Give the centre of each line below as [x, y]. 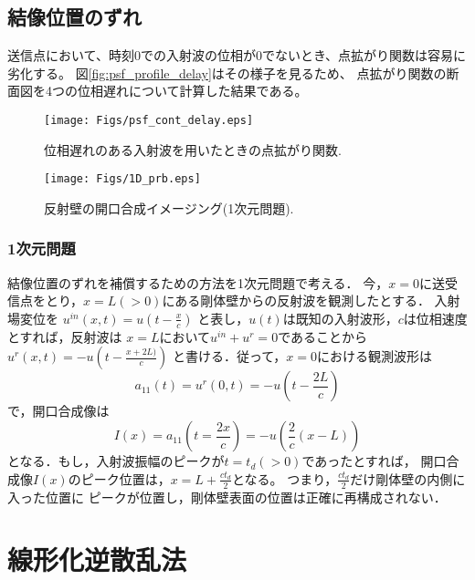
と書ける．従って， [229, 356]
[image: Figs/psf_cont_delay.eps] [149, 120]
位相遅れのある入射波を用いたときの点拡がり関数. [193, 149]
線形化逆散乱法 [97, 559]
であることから [323, 336]
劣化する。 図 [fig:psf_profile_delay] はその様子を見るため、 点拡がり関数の [227, 72]
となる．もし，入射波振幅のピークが [116, 461]
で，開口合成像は [58, 411]
